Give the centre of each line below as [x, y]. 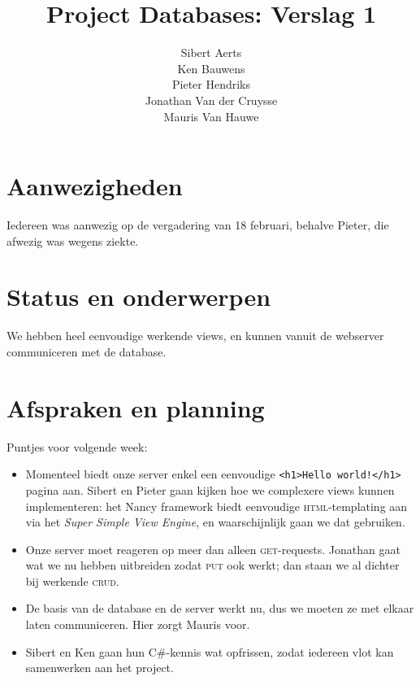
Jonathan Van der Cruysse [211, 100]
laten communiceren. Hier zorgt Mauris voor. [138, 624]
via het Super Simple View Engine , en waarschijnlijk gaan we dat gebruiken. [215, 522]
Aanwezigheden [95, 186]
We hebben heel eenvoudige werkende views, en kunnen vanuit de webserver [195, 336]
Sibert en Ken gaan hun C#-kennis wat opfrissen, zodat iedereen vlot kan [210, 651]
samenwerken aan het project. [100, 668]
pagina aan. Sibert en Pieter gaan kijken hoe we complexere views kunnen [210, 489]
